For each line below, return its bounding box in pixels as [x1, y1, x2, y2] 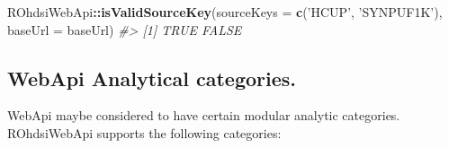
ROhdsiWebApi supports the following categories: [7, 123, 282, 142]
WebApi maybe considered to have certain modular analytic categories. [7, 106, 400, 125]
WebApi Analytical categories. [7, 64, 297, 91]
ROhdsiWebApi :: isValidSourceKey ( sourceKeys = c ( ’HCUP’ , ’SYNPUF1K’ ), [7, 3, 443, 21]
